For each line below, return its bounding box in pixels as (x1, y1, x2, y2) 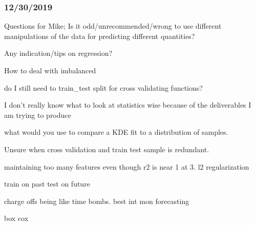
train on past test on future (4, 178, 90, 189)
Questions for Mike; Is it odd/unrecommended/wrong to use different (4, 21, 222, 31)
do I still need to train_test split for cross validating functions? (4, 82, 203, 93)
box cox (4, 213, 29, 223)
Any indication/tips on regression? (4, 48, 113, 58)
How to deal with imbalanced (4, 65, 96, 75)
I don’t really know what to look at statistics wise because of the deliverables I (4, 99, 251, 110)
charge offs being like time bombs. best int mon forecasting (4, 195, 189, 206)
